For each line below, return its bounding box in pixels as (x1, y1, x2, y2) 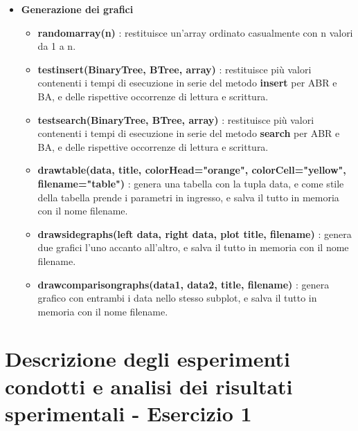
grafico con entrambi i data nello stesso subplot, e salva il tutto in (37, 291, 317, 305)
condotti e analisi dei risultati (5, 372, 293, 400)
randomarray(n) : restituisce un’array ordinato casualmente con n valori (37, 25, 353, 39)
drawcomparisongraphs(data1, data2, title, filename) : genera (37, 277, 330, 291)
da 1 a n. (37, 39, 76, 53)
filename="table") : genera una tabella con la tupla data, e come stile (37, 176, 344, 190)
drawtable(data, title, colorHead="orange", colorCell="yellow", (37, 163, 346, 177)
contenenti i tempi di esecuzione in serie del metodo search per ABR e (37, 126, 340, 140)
